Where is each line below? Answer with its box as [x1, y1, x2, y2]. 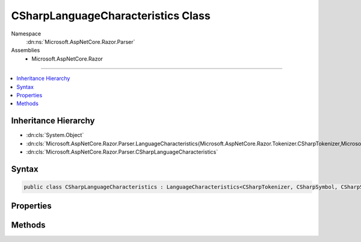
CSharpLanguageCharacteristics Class [11, 9, 211, 22]
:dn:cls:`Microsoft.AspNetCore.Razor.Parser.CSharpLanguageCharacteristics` [26, 148, 218, 156]
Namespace [11, 30, 42, 37]
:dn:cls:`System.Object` [26, 132, 84, 139]
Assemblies [11, 47, 40, 54]
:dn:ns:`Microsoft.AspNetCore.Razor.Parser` [26, 38, 135, 45]
